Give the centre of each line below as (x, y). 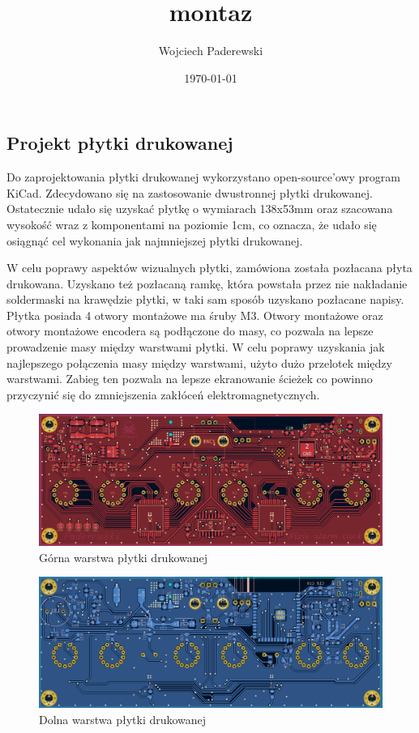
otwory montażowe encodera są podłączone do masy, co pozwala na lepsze (190, 331)
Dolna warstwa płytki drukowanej (123, 719)
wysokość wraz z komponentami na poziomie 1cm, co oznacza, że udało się (192, 224)
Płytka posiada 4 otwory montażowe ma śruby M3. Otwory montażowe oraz (195, 315)
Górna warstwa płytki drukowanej (124, 557)
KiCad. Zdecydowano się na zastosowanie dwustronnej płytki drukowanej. (190, 192)
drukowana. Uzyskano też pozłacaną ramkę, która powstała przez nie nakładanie (207, 283)
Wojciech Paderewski (211, 51)
